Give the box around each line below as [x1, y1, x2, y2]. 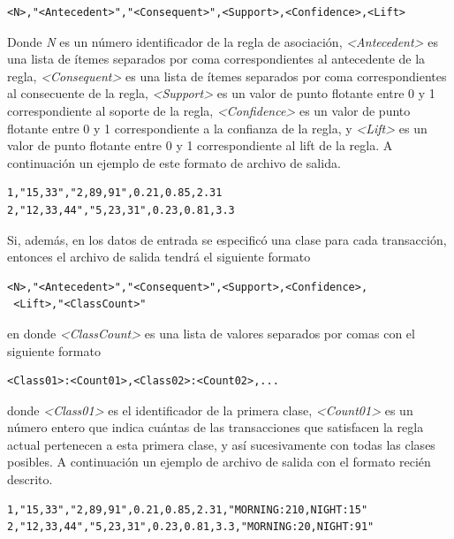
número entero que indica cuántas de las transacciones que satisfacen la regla [7, 418, 424, 437]
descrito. [7, 470, 53, 489]
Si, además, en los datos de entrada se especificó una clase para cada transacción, [7, 230, 447, 248]
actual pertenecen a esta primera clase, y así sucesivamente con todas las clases [7, 435, 435, 453]
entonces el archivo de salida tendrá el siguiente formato [7, 247, 311, 266]
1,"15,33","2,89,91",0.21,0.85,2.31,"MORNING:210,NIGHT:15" [7, 503, 368, 516]
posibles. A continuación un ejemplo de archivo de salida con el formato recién [7, 452, 431, 471]
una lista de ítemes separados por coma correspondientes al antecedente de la [7, 49, 426, 68]
